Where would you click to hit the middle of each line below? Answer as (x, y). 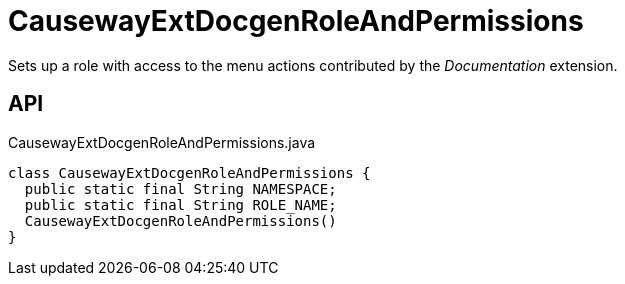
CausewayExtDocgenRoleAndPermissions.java (162, 142)
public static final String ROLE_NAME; (180, 204)
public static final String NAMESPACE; (180, 188)
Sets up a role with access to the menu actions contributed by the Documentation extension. (313, 65)
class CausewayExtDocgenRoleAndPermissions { (189, 172)
